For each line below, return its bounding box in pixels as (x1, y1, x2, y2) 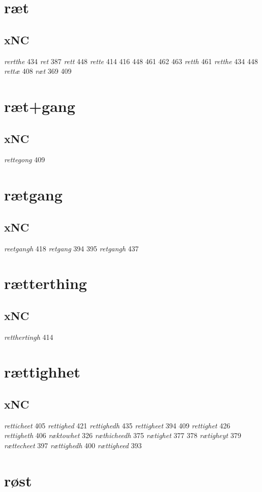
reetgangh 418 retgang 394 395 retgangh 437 (4, 243, 139, 253)
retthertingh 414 (4, 331, 53, 342)
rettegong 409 (4, 154, 45, 165)
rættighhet (4, 361, 80, 382)
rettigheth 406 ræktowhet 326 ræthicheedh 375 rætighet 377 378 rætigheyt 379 (4, 430, 241, 441)
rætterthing (4, 273, 87, 294)
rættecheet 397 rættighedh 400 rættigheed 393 (4, 440, 142, 451)
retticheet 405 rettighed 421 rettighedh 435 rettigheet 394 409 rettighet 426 (4, 420, 230, 430)
